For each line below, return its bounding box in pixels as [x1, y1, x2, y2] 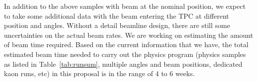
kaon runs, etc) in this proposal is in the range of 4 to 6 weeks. [4, 68, 195, 79]
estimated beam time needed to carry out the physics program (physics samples [4, 49, 246, 59]
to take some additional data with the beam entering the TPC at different [4, 10, 229, 21]
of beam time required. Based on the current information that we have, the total [4, 39, 249, 50]
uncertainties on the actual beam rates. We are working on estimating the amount [4, 29, 254, 40]
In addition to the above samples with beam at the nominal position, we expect [4, 1, 246, 11]
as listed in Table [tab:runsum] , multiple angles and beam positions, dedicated [4, 58, 243, 69]
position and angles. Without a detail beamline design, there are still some [4, 20, 230, 30]
